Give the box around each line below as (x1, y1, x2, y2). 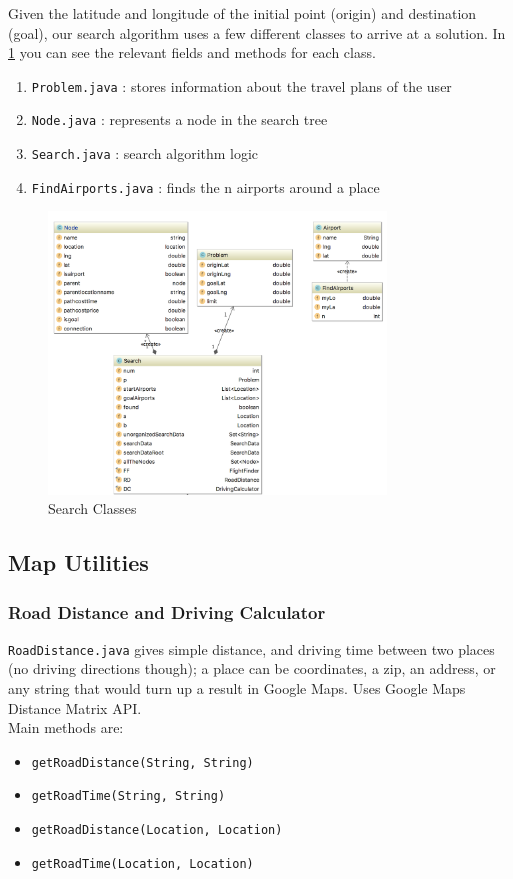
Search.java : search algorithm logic (31, 143, 259, 164)
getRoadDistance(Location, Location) (31, 823, 283, 838)
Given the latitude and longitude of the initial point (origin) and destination (8, 3, 477, 23)
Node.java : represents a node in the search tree (31, 109, 328, 130)
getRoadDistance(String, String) (31, 755, 254, 770)
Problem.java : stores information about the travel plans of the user (31, 75, 452, 96)
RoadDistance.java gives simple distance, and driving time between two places (8, 638, 495, 659)
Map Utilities (8, 547, 149, 578)
